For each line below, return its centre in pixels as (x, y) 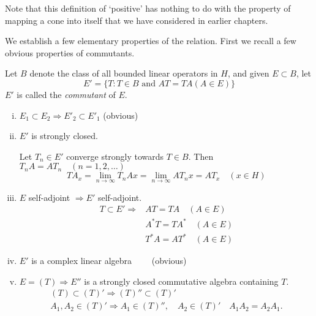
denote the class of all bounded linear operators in (124, 73)
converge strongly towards (115, 156)
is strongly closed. (65, 136)
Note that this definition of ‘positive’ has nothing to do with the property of (148, 8)
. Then (201, 156)
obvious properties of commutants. (70, 52)
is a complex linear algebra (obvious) (109, 261)
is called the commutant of (66, 94)
